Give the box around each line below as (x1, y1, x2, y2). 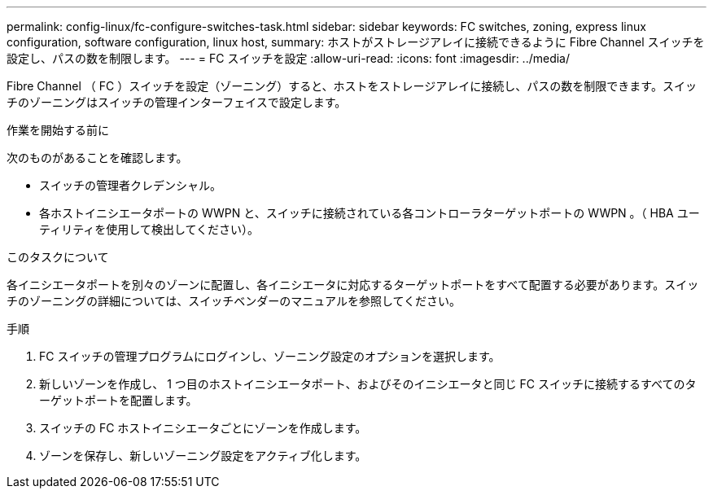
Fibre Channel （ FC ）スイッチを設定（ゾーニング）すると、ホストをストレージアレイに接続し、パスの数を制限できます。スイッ (7, 79, 697, 93)
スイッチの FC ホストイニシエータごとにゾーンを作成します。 (39, 421, 367, 435)
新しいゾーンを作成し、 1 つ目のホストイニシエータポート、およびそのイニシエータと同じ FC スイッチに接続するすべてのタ (39, 377, 697, 391)
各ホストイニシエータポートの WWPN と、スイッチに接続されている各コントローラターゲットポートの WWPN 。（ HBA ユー (39, 206, 700, 220)
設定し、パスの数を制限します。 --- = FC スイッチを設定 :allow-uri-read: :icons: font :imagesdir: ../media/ (7, 51, 571, 65)
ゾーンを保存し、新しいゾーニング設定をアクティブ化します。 (39, 449, 367, 462)
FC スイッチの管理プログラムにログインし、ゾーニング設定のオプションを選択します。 (39, 349, 501, 363)
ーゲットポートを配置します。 (39, 393, 198, 407)
